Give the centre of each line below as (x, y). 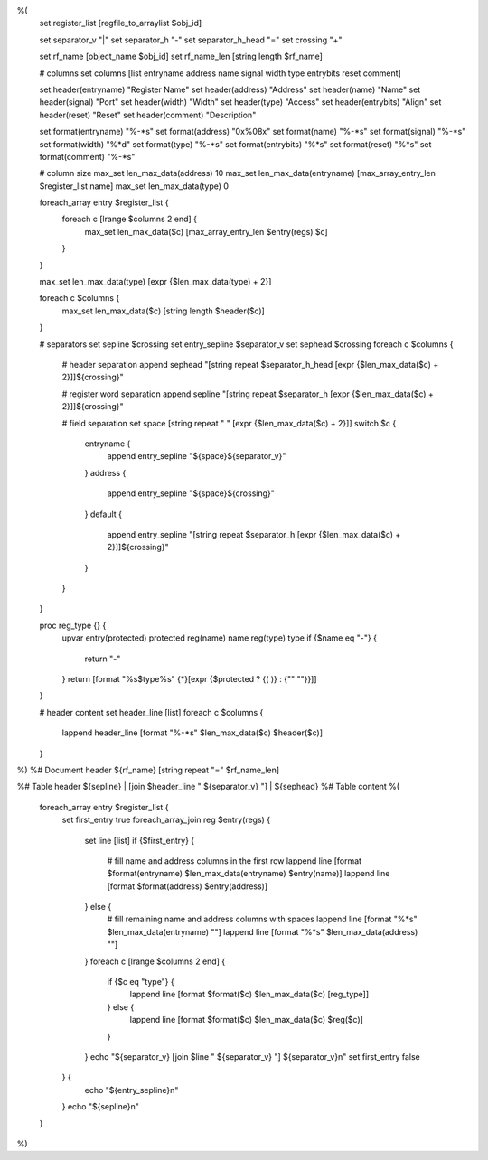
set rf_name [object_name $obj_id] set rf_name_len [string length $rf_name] (181, 56)
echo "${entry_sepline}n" (131, 1090)
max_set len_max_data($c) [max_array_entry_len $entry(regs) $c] (206, 231)
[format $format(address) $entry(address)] (188, 886)
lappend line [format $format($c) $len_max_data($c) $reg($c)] (246, 1020)
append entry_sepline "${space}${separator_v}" (197, 456)
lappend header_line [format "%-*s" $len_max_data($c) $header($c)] (192, 733)
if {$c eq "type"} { (141, 982)
